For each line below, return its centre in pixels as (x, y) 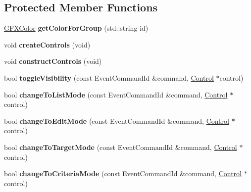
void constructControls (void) (53, 61)
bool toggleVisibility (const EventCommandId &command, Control (109, 77)
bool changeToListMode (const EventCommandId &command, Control (116, 94)
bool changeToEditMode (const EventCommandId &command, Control (117, 120)
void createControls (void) (47, 44)
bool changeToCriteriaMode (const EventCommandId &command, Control (123, 173)
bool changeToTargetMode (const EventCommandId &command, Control (121, 147)
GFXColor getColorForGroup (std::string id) (76, 28)
